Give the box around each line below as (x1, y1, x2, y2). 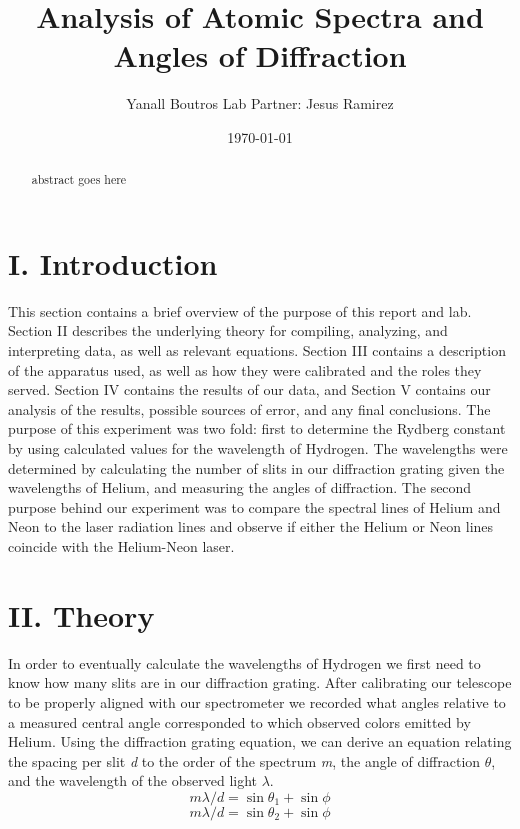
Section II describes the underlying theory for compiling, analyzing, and (8, 320, 448, 341)
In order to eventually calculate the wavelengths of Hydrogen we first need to (8, 652, 481, 673)
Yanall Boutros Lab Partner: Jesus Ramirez (126, 93, 394, 114)
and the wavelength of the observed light (8, 770, 258, 791)
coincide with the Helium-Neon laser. (8, 536, 235, 557)
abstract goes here (31, 171, 127, 188)
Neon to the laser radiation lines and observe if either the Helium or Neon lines (8, 516, 494, 537)
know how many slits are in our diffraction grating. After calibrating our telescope (8, 672, 512, 693)
